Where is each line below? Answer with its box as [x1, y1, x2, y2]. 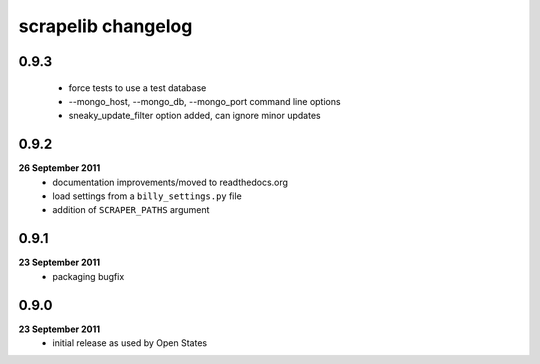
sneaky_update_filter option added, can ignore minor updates [68, 110, 321, 122]
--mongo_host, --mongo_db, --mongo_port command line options [68, 95, 341, 107]
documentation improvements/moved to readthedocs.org [52, 176, 289, 188]
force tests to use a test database [68, 81, 207, 94]
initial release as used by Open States [52, 337, 208, 349]
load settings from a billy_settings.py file [52, 190, 242, 202]
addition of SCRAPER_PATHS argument [52, 204, 210, 216]
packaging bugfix [52, 270, 125, 282]
